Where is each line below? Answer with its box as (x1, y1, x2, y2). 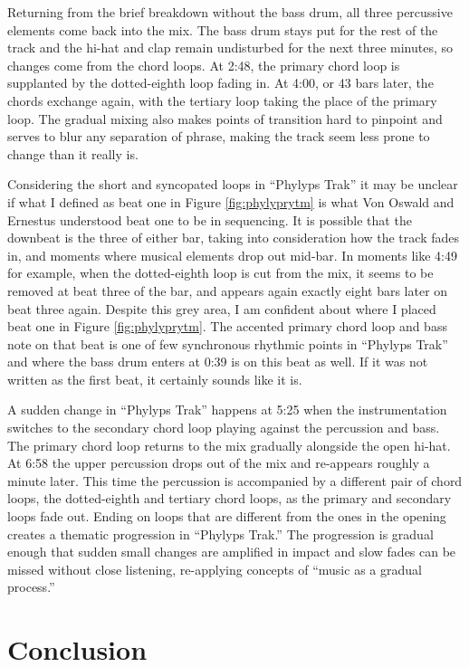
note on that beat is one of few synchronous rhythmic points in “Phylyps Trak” (7, 334, 448, 353)
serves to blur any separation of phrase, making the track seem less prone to (7, 127, 430, 146)
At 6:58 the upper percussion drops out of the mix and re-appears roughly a (7, 453, 430, 472)
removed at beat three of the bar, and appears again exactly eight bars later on (7, 281, 448, 300)
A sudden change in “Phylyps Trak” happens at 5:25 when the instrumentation (7, 400, 447, 419)
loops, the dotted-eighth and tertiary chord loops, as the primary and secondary (7, 489, 452, 508)
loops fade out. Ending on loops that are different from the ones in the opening (7, 507, 446, 526)
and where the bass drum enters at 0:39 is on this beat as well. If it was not (7, 352, 428, 371)
